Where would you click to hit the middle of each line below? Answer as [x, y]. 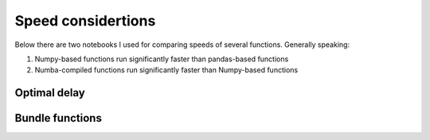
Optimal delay [50, 93]
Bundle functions [59, 118]
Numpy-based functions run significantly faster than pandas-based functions [162, 59]
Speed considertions [85, 21]
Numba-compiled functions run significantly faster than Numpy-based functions [166, 70]
